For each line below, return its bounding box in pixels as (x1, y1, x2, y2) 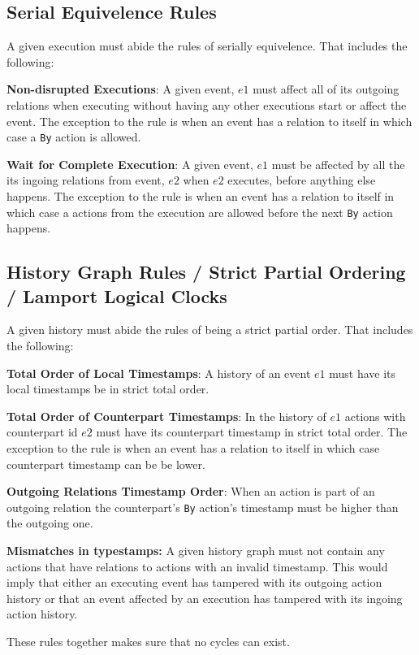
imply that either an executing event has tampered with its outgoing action (6, 574, 382, 591)
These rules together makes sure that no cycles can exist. (6, 633, 290, 650)
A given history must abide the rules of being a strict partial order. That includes (6, 321, 413, 338)
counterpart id (6, 423, 78, 440)
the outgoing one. (6, 514, 93, 531)
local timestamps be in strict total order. (6, 380, 209, 397)
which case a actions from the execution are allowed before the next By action (6, 203, 393, 220)
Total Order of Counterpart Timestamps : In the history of (6, 407, 326, 424)
